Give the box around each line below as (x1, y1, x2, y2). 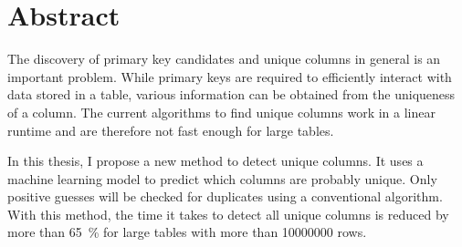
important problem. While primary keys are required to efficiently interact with (7, 67, 452, 86)
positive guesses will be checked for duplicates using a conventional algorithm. (7, 187, 443, 206)
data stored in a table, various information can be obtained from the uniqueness (7, 85, 456, 104)
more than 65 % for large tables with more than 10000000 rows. (7, 222, 367, 242)
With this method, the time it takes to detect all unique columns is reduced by (7, 204, 449, 223)
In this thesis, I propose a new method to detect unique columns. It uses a (7, 151, 424, 170)
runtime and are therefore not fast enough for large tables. (7, 120, 334, 139)
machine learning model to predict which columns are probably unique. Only (7, 169, 437, 188)
